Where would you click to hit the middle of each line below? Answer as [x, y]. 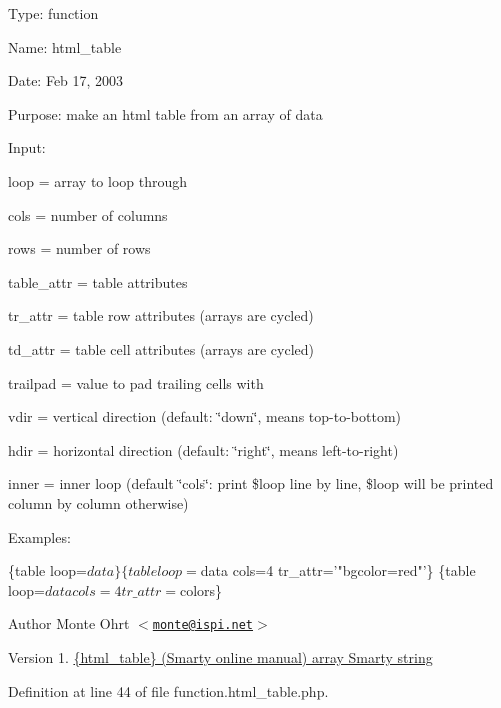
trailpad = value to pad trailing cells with [136, 382]
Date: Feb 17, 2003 [66, 80]
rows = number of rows [79, 248]
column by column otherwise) [98, 502]
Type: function [53, 13]
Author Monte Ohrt [69, 623]
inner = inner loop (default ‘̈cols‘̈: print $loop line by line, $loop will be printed [251, 483]
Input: [27, 147]
